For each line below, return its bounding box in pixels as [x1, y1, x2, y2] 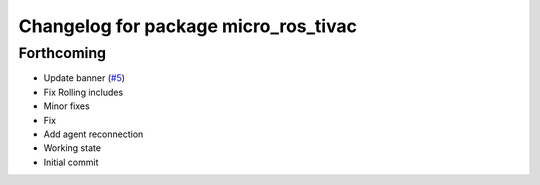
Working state [43, 142, 102, 154]
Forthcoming [18, 44, 107, 62]
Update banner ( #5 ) [43, 72, 125, 84]
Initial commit [43, 156, 99, 168]
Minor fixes [43, 100, 90, 112]
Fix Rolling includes [43, 86, 124, 98]
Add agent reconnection [43, 128, 144, 140]
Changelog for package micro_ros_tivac [18, 15, 357, 37]
